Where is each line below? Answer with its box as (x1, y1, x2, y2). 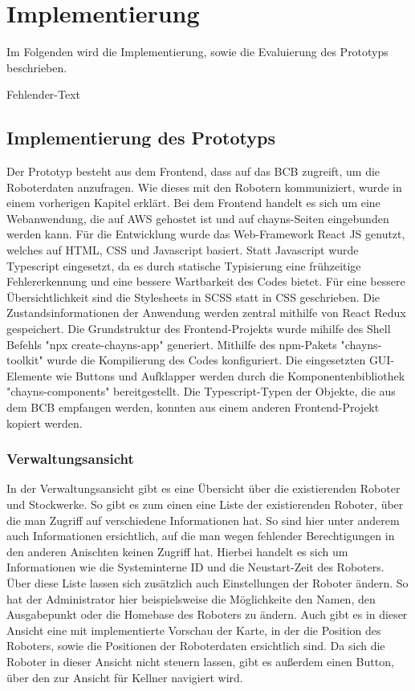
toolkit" (6, 352, 43, 368)
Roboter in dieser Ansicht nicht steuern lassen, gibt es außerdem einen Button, (6, 652, 394, 669)
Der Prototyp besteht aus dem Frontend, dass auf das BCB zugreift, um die (6, 163, 380, 180)
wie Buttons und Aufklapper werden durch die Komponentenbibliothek (55, 367, 405, 384)
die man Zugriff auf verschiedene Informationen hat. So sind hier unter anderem (6, 511, 400, 528)
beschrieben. (6, 59, 67, 75)
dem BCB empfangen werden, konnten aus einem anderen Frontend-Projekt (6, 399, 380, 416)
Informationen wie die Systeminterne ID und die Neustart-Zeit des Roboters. (6, 559, 384, 575)
